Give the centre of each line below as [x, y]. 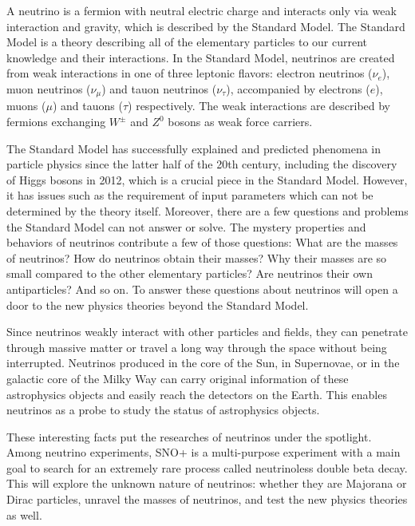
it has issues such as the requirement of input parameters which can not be [190, 195]
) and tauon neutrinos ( [159, 88]
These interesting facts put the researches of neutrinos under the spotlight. [189, 436]
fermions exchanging [56, 122]
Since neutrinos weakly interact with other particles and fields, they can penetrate [207, 332]
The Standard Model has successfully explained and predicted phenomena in [194, 148]
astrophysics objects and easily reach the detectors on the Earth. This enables [197, 394]
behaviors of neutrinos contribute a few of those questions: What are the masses [202, 242]
